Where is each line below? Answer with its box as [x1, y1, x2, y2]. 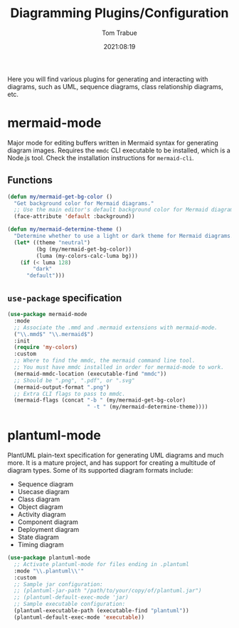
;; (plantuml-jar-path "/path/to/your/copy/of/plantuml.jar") [14, 587, 202, 595]
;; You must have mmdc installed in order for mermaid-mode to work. [14, 364, 224, 371]
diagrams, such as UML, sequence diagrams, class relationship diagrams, [7, 82, 224, 90]
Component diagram [17, 518, 78, 526]
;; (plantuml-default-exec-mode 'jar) [14, 594, 129, 601]
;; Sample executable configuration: [14, 600, 126, 608]
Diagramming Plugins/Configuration [10, 5, 229, 21]
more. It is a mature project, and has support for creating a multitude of [7, 459, 216, 467]
